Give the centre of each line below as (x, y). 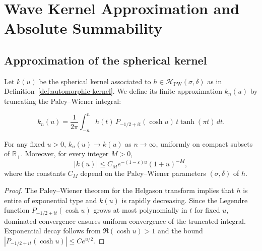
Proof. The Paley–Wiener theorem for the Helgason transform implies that (119, 190)
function (17, 210)
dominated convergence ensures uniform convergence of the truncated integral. (125, 221)
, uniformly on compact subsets (204, 143)
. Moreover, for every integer (65, 153)
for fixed (207, 210)
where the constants (35, 173)
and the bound (180, 231)
